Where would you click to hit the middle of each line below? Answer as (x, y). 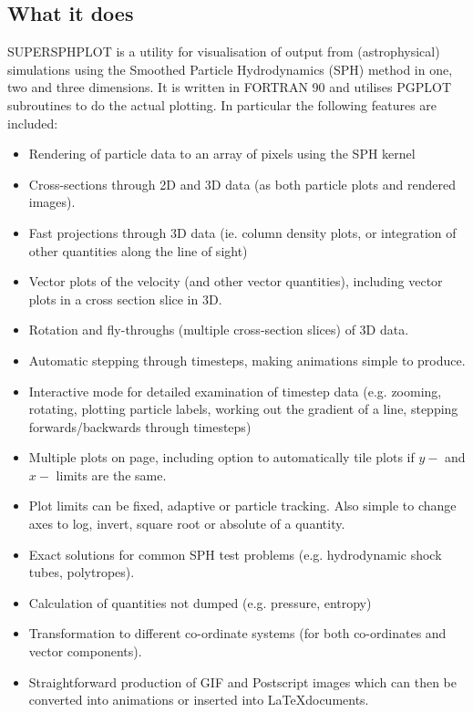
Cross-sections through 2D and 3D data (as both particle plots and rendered (242, 184)
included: (33, 123)
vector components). (85, 651)
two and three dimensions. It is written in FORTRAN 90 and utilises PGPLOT (230, 87)
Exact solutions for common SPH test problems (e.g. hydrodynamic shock (235, 554)
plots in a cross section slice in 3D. (125, 299)
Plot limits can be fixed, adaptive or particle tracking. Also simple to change (242, 506)
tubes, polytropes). (82, 572)
